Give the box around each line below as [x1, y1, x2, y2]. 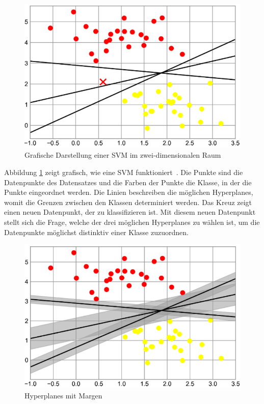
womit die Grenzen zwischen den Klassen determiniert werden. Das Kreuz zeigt [4, 196, 252, 207]
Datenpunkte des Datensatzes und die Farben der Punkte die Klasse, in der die [4, 177, 252, 187]
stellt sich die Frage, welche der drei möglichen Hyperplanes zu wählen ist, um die [4, 217, 260, 227]
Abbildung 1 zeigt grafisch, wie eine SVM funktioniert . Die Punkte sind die [4, 167, 243, 178]
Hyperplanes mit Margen [24, 390, 102, 400]
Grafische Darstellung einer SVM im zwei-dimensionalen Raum [24, 150, 221, 160]
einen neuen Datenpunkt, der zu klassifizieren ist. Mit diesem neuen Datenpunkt [4, 207, 256, 217]
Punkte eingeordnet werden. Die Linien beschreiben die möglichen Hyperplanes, [4, 187, 253, 197]
